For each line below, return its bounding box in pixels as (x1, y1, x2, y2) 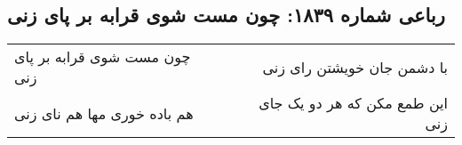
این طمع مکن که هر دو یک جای (259, 93, 448, 114)
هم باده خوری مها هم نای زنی (14, 102, 194, 124)
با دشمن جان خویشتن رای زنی (262, 56, 448, 77)
